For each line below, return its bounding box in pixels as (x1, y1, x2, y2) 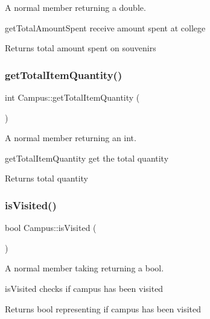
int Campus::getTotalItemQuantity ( (5, 91, 140, 103)
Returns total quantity (5, 172, 89, 185)
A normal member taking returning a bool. (5, 262, 164, 274)
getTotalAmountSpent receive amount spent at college (5, 21, 206, 34)
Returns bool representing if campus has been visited (5, 302, 202, 315)
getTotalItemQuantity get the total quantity (5, 151, 169, 164)
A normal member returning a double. (5, 1, 146, 13)
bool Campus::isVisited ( (5, 221, 97, 234)
